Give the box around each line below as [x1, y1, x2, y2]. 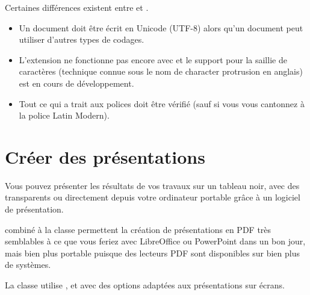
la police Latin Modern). [19, 109, 110, 122]
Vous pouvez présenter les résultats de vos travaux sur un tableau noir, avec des [5, 179, 300, 191]
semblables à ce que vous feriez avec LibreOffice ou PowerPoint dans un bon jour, [5, 235, 306, 247]
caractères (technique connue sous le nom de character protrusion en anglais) [19, 65, 303, 78]
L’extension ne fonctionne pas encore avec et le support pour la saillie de [19, 53, 287, 66]
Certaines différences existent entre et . [5, 1, 149, 13]
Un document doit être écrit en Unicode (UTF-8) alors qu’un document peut [19, 21, 303, 34]
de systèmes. [5, 258, 51, 271]
